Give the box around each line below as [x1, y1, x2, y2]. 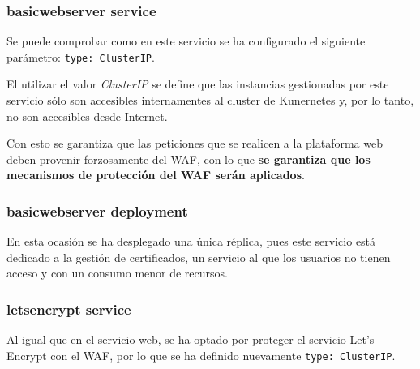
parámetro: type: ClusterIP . [6, 48, 155, 65]
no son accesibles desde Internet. [6, 107, 168, 124]
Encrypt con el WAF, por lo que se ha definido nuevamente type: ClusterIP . [6, 346, 396, 363]
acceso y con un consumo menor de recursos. [6, 264, 228, 281]
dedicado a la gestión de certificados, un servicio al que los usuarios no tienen [6, 248, 391, 265]
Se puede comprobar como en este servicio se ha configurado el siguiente [6, 32, 366, 49]
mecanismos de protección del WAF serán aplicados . [6, 166, 305, 183]
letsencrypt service [6, 298, 131, 319]
